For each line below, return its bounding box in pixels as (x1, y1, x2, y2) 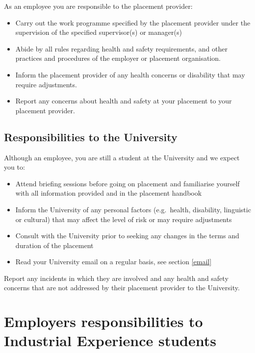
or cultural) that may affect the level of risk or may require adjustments (15, 214, 232, 224)
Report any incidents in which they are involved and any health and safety (4, 273, 229, 283)
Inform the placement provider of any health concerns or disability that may (15, 69, 245, 79)
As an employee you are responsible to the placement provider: (4, 1, 193, 11)
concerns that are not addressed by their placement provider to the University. (4, 282, 240, 293)
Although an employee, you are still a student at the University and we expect (4, 152, 240, 162)
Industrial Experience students (4, 330, 216, 351)
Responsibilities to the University (4, 129, 178, 144)
